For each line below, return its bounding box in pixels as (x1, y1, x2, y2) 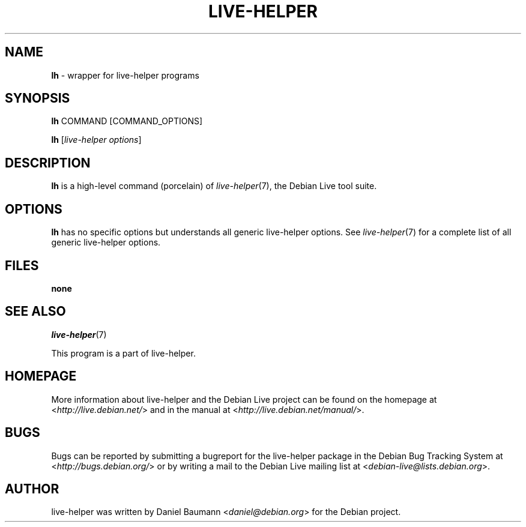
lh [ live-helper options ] (51, 134, 142, 145)
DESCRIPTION (5, 155, 91, 170)
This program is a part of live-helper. (51, 348, 196, 358)
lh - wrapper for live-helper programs (51, 70, 199, 80)
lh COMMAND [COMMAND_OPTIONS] (51, 116, 203, 127)
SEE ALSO (5, 304, 66, 319)
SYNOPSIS (5, 91, 70, 106)
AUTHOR (5, 481, 59, 496)
